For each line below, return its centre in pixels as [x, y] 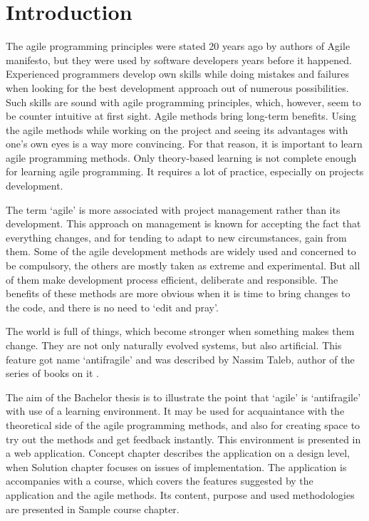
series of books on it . [52, 373]
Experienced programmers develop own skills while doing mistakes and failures [177, 74]
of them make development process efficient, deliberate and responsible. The [172, 279]
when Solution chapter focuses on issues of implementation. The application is [176, 466]
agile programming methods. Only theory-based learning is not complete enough [181, 157]
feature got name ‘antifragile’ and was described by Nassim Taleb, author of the [180, 359]
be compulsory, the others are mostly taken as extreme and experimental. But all [183, 265]
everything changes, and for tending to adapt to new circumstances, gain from [176, 237]
